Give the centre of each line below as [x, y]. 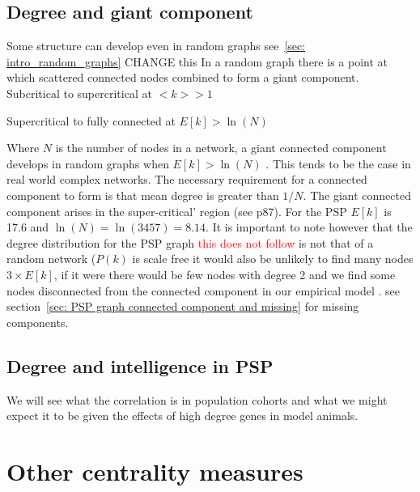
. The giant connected [357, 195]
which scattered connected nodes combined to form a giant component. [183, 77]
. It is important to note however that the [309, 227]
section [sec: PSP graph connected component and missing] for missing [183, 306]
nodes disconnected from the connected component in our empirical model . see [204, 290]
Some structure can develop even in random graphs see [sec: [156, 46]
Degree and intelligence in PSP [140, 365]
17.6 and [28, 227]
